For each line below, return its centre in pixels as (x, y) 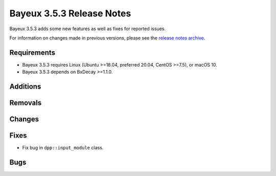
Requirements (32, 52)
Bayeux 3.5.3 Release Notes (70, 13)
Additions (25, 87)
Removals (26, 103)
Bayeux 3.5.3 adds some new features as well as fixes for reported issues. (88, 29)
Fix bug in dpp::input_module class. (63, 148)
